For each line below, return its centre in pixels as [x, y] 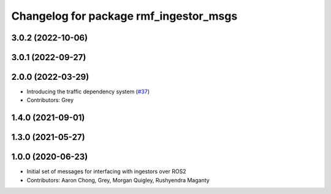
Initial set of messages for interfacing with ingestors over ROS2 [106, 171]
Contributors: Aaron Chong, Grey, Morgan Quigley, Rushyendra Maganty [118, 180]
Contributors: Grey [50, 100]
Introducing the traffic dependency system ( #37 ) [88, 91]
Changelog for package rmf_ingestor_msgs [124, 16]
